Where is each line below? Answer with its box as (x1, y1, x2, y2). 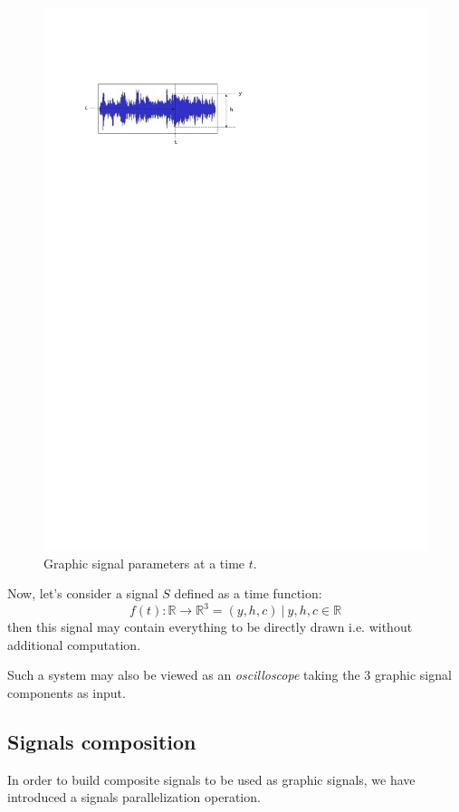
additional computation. (7, 635, 141, 654)
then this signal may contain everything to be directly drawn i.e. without (7, 617, 413, 636)
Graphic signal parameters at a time (43, 553, 245, 572)
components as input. (7, 683, 126, 702)
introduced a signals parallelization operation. (7, 788, 261, 807)
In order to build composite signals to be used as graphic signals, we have (7, 769, 416, 788)
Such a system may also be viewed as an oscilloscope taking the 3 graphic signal (7, 665, 452, 684)
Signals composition (7, 727, 196, 755)
